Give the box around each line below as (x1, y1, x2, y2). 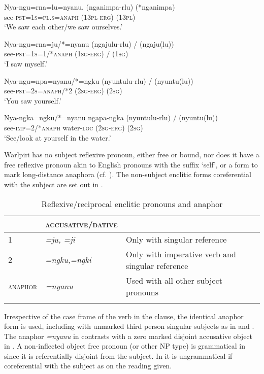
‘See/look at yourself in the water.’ (4, 132, 111, 143)
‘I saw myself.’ (4, 58, 47, 69)
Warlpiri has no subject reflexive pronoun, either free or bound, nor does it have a (4, 149, 259, 160)
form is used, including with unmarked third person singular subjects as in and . (4, 321, 254, 331)
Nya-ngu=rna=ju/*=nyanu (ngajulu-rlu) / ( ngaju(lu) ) (4, 38, 174, 49)
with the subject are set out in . (4, 179, 103, 189)
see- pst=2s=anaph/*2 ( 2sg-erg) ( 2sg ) (4, 85, 122, 96)
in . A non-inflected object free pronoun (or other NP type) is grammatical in (4, 341, 245, 351)
